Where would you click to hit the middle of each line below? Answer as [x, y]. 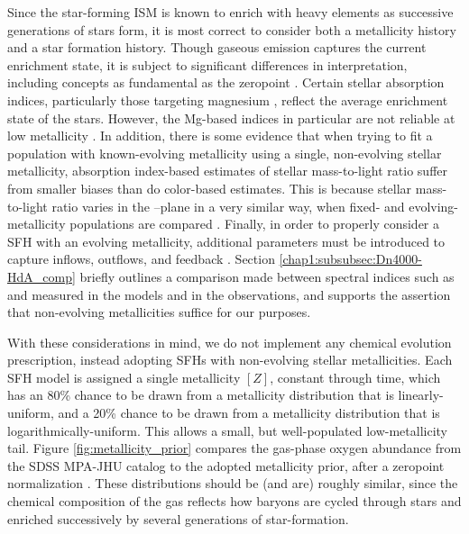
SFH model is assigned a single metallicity [124, 377]
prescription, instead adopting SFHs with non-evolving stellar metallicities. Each [230, 360]
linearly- [421, 395]
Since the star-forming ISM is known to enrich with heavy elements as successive [230, 12]
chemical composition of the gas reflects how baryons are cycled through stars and [234, 501]
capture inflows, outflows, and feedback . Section [141, 259]
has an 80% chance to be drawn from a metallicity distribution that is [201, 395]
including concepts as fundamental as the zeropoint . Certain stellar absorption [226, 82]
